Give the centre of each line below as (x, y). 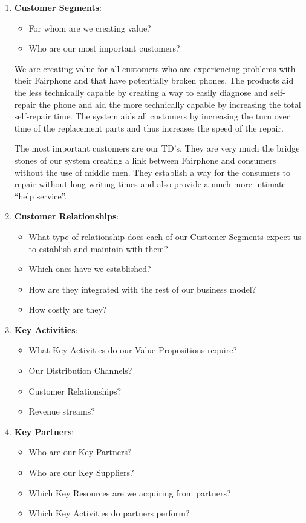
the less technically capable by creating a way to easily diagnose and (141, 92)
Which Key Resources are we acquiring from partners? (130, 492)
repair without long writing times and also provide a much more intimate (150, 184)
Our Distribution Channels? (80, 371)
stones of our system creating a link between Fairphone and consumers (145, 160)
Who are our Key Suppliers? (81, 472)
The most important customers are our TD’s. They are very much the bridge (157, 148)
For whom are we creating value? (90, 28)
